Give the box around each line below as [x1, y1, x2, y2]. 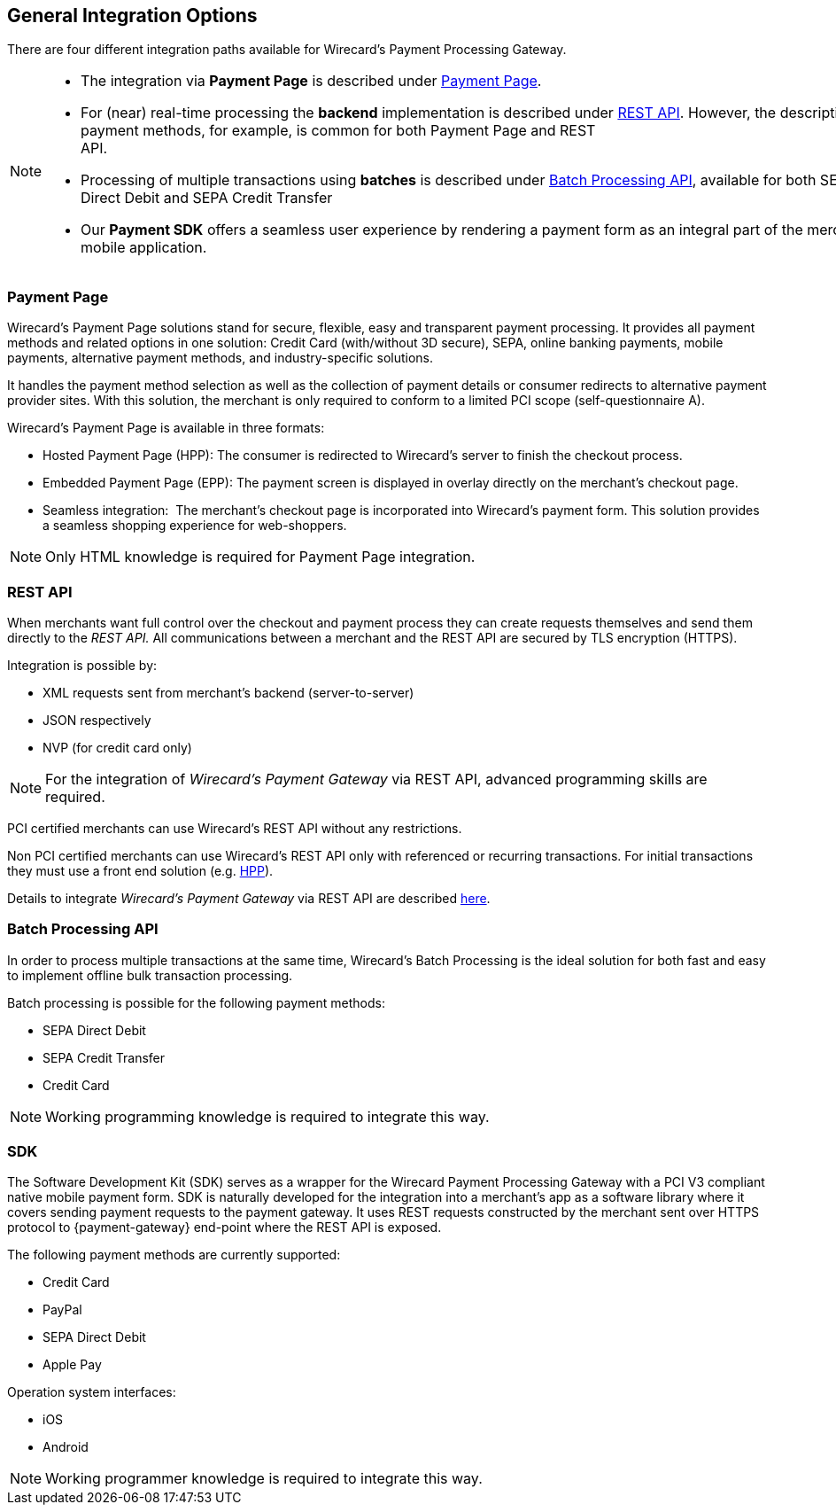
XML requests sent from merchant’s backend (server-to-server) [43, 684, 414, 700]
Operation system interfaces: [7, 1384, 176, 1400]
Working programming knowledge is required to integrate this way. [45, 1107, 490, 1126]
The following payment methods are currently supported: [7, 1247, 341, 1263]
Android [43, 1439, 89, 1455]
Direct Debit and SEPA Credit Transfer [81, 189, 333, 207]
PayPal [43, 1302, 82, 1318]
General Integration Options [7, 4, 258, 27]
